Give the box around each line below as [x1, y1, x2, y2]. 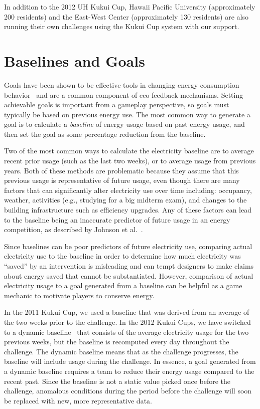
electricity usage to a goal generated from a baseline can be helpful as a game [4, 280, 242, 291]
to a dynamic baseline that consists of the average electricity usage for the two [4, 326, 249, 337]
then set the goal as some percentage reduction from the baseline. [4, 128, 206, 139]
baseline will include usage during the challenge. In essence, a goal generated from [4, 356, 256, 366]
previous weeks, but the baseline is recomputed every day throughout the [4, 336, 229, 347]
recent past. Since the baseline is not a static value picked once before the [4, 375, 231, 386]
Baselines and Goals [4, 50, 145, 71]
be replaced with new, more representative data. [4, 395, 152, 405]
